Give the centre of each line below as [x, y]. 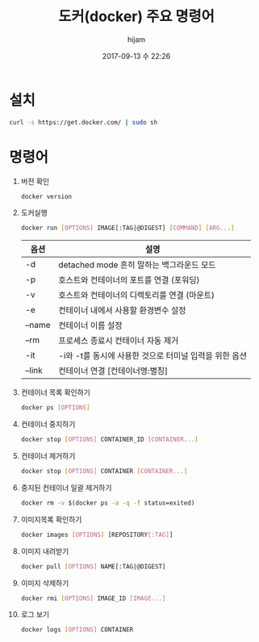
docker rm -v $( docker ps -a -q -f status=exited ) [108, 503]
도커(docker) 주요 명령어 [136, 17]
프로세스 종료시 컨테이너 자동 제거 [119, 341]
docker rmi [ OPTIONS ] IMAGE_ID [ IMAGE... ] [93, 598]
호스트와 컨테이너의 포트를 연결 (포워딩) [129, 280]
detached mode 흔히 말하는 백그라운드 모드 [137, 265]
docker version [46, 196]
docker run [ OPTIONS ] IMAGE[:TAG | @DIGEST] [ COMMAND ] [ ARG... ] [127, 228]
